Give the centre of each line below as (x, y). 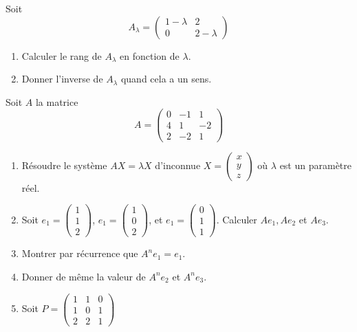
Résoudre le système (64, 165)
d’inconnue (178, 165)
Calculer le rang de (62, 55)
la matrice (57, 101)
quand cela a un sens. (166, 79)
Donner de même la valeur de (84, 276)
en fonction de (150, 55)
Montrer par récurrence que (80, 253)
